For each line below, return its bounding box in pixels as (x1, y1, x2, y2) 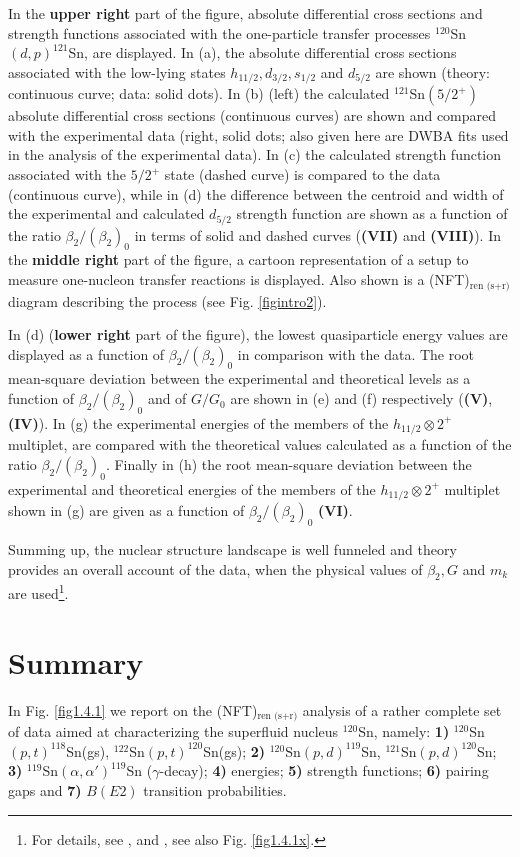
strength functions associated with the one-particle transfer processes (8, 22, 431, 43)
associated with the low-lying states (8, 61, 226, 82)
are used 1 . (8, 580, 69, 604)
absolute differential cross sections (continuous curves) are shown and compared (8, 105, 497, 126)
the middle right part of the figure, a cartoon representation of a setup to (8, 249, 469, 270)
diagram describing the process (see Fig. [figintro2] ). (8, 290, 327, 311)
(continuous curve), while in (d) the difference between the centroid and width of (8, 183, 504, 204)
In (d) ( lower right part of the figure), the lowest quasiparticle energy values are (8, 324, 508, 345)
